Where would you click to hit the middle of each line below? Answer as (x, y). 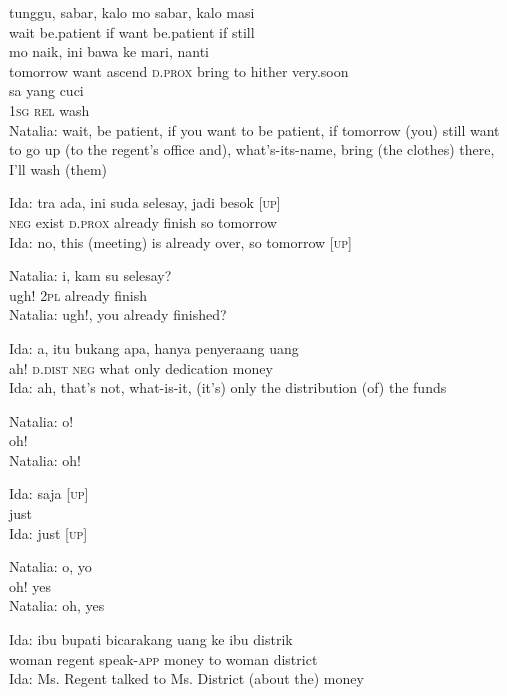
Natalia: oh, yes (57, 605)
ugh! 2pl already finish (78, 294)
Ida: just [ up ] (48, 532)
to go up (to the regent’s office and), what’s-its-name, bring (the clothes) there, (252, 149)
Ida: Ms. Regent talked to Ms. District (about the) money (186, 678)
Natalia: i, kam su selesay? (90, 275)
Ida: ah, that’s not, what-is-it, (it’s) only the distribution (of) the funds (228, 387)
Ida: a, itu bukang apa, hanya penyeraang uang (154, 347)
